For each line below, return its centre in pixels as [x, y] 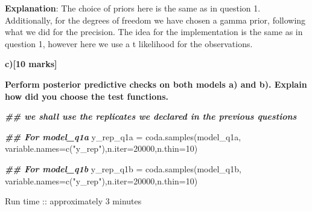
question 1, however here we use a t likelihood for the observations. [129, 43]
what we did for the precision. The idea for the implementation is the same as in [154, 32]
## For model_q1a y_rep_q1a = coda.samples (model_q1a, [123, 136]
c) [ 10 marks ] [31, 64]
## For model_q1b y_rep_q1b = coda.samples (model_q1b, [123, 168]
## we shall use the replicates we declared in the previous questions [151, 116]
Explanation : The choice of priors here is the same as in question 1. [133, 8]
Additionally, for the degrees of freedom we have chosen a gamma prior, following [155, 20]
